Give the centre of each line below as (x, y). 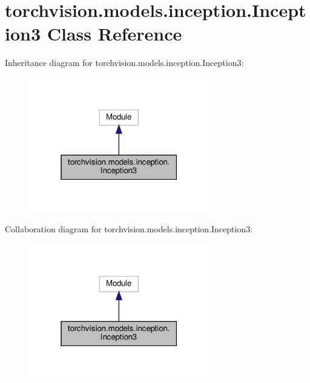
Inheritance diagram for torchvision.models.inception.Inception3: (124, 63)
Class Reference (114, 34)
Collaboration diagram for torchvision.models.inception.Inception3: (129, 229)
